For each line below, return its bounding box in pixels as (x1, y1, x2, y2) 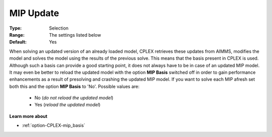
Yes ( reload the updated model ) (34, 102, 101, 108)
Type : (9, 25, 22, 31)
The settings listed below (49, 32, 101, 38)
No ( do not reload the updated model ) (34, 95, 113, 101)
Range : (9, 32, 25, 38)
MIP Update (9, 8, 59, 19)
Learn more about (9, 113, 48, 119)
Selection (49, 25, 69, 31)
